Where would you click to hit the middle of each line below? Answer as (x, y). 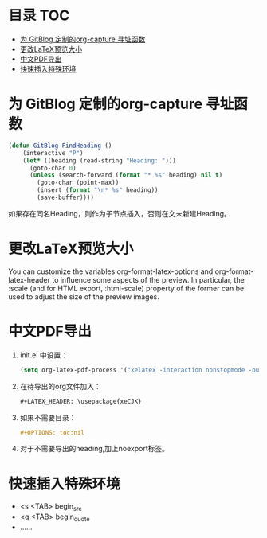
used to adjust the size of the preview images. (84, 296)
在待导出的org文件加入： (60, 386)
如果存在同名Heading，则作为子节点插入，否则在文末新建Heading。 (120, 213)
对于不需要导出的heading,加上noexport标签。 (94, 449)
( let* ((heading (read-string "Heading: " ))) (100, 160)
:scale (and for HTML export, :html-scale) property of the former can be (126, 288)
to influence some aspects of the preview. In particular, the (148, 279)
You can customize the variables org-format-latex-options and (111, 271)
